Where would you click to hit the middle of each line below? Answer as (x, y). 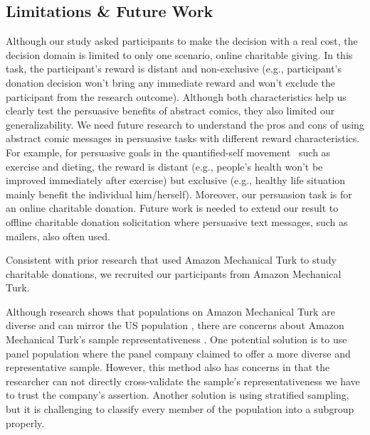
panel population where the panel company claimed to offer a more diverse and (178, 353)
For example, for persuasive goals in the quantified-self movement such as (168, 152)
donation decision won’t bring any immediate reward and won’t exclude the (170, 82)
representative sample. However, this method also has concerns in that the (168, 367)
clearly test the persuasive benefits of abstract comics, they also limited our (170, 111)
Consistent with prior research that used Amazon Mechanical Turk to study (171, 260)
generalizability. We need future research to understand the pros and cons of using (185, 124)
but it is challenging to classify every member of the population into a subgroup (180, 409)
